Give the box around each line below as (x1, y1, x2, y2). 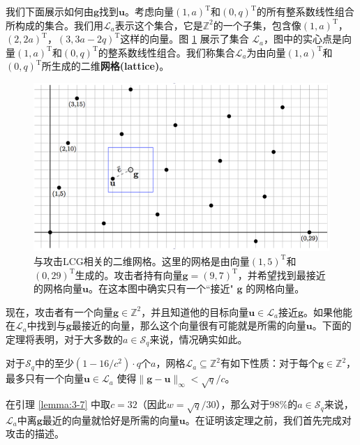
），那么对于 (216, 397, 270, 412)
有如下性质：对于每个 (220, 356, 318, 370)
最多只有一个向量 (6, 371, 84, 386)
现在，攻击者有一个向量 (6, 304, 113, 319)
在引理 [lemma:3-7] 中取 (6, 397, 111, 412)
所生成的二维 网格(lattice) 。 (41, 59, 170, 73)
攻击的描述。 (6, 426, 64, 441)
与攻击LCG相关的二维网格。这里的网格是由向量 (33, 253, 250, 268)
